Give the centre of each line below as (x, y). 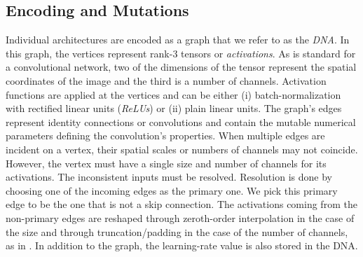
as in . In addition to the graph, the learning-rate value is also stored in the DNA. (182, 245)
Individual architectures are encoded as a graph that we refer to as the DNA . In (178, 40)
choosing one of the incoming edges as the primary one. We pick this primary (172, 190)
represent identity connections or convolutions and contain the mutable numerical (181, 121)
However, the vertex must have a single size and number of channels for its (166, 163)
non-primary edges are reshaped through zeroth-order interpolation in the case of (180, 217)
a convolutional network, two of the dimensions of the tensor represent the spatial (181, 67)
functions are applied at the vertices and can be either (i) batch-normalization (173, 94)
